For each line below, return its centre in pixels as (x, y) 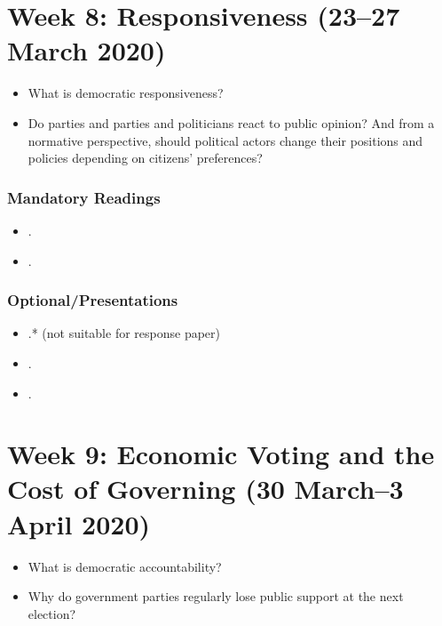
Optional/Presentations (93, 300)
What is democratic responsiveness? (126, 93)
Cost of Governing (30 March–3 (205, 489)
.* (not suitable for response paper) (124, 333)
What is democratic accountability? (125, 566)
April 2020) (79, 523)
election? (52, 613)
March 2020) (87, 50)
